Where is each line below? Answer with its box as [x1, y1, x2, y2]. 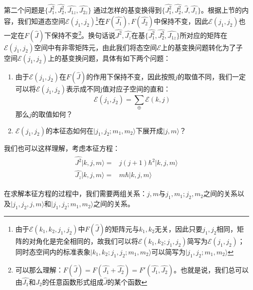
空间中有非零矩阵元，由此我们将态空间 [34, 42, 157, 52]
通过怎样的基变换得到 [93, 4, 162, 15]
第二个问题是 [4, 4, 45, 15]
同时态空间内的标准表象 [15, 246, 90, 256]
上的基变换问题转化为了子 [161, 42, 243, 52]
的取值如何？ [32, 109, 73, 119]
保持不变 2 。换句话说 [51, 29, 116, 40]
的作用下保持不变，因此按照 [86, 71, 175, 81]
